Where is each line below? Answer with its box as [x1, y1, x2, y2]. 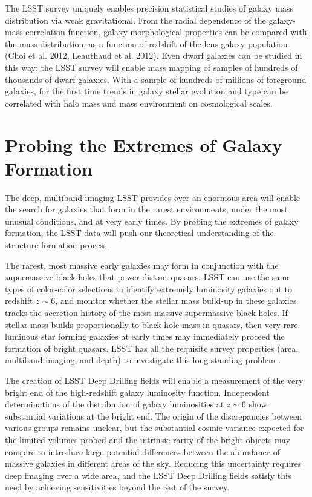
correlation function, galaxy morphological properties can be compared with [25, 25, 307, 38]
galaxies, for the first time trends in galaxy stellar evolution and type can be [5, 85, 288, 97]
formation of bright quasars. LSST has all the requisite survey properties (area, [5, 341, 299, 354]
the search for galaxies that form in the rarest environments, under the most [5, 203, 288, 216]
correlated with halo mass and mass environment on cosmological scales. [5, 96, 273, 109]
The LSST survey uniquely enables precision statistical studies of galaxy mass [5, 2, 293, 14]
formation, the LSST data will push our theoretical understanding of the [5, 226, 274, 239]
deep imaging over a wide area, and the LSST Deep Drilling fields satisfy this [5, 469, 291, 481]
